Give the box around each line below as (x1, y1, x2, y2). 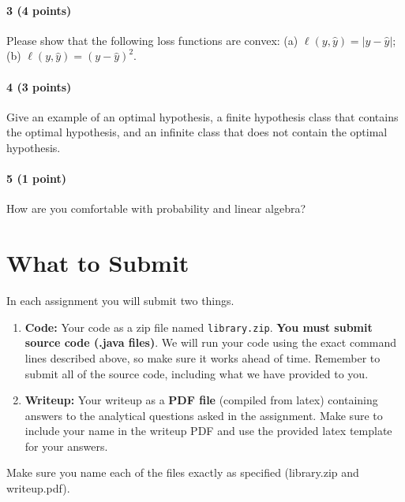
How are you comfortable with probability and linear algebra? (6, 200, 306, 217)
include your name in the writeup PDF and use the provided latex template (24, 422, 392, 439)
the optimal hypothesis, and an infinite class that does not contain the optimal (6, 124, 388, 140)
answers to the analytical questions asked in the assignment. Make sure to (24, 407, 383, 423)
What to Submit (6, 247, 189, 279)
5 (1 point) (6, 170, 67, 187)
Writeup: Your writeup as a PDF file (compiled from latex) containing (24, 392, 378, 408)
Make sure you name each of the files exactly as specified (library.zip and (6, 464, 359, 481)
